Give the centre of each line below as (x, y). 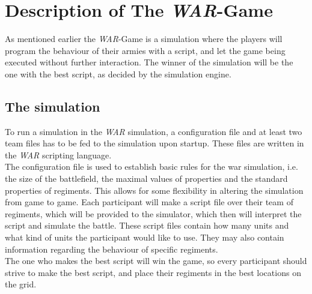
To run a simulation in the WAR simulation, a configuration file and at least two (154, 131)
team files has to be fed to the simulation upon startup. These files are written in (154, 143)
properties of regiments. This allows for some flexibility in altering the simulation (154, 190)
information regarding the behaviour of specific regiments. (112, 249)
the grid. (21, 284)
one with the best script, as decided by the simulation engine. (118, 73)
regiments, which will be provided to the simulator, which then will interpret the (153, 213)
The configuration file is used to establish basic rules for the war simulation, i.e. (151, 166)
